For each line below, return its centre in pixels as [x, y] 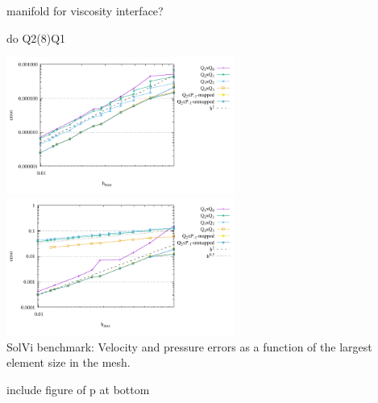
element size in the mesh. [69, 362]
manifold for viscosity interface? [85, 10]
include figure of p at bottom [78, 389]
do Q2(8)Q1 [36, 37]
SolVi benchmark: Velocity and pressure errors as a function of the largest [189, 346]
